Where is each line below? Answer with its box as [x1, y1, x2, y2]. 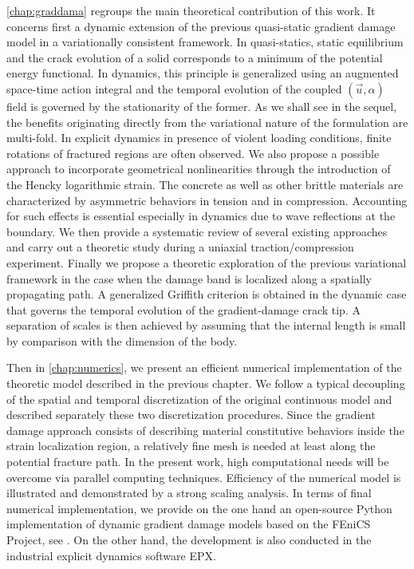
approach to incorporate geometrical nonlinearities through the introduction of [6, 160, 391, 177]
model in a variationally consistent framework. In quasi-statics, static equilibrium [6, 34, 404, 50]
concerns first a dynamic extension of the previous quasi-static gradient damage [6, 18, 396, 34]
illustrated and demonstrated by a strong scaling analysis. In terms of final [6, 484, 372, 501]
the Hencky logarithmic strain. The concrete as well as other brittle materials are [6, 176, 404, 192]
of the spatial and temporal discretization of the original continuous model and [6, 390, 392, 407]
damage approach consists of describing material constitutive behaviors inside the [6, 421, 404, 438]
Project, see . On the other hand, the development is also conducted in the [6, 531, 372, 547]
